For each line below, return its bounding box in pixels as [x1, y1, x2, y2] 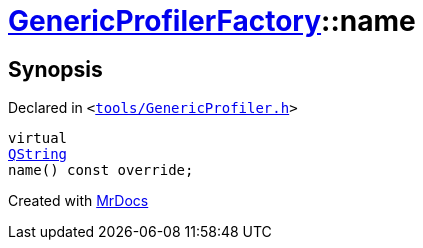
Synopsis [8, 56, 103, 82]
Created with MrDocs [8, 192, 149, 210]
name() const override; [8, 162, 194, 179]
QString [8, 146, 68, 163]
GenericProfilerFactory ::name [8, 4, 416, 38]
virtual [8, 130, 68, 147]
